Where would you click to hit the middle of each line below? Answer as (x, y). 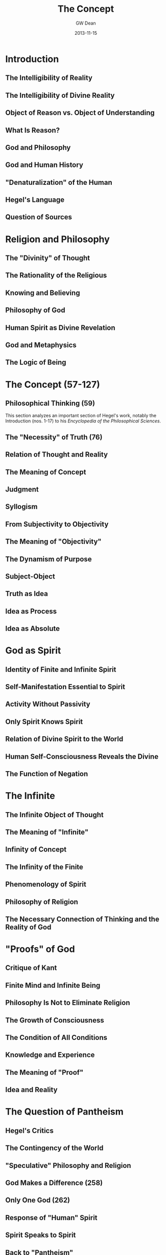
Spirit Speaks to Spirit (41, 1235)
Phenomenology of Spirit (46, 885)
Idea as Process (31, 611)
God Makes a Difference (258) (54, 1183)
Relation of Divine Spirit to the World (64, 739)
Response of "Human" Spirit (52, 1217)
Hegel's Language (35, 200)
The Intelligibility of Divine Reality (60, 95)
